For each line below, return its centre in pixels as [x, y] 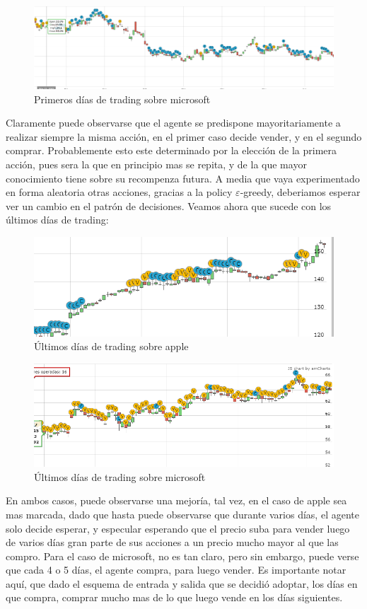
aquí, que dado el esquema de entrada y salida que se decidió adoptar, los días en [182, 583]
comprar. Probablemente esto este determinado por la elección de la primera [171, 150]
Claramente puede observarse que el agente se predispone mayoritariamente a [173, 123]
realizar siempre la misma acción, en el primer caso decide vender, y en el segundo [184, 136]
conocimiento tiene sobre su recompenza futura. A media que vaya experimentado [183, 178]
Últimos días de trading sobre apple [111, 346]
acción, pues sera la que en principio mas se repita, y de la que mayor [156, 164]
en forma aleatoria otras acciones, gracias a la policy [119, 192]
